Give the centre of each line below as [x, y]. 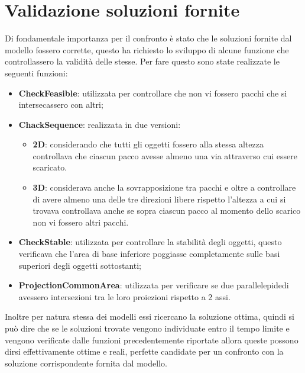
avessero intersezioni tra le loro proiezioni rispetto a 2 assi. [124, 296]
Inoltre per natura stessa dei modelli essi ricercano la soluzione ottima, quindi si [150, 316]
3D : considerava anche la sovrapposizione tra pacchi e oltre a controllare [164, 187]
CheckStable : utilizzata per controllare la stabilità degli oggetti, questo [150, 242]
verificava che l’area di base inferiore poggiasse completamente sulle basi [149, 254]
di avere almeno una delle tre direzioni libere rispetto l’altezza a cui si [159, 199]
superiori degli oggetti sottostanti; [80, 265]
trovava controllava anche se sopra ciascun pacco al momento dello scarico [167, 210]
